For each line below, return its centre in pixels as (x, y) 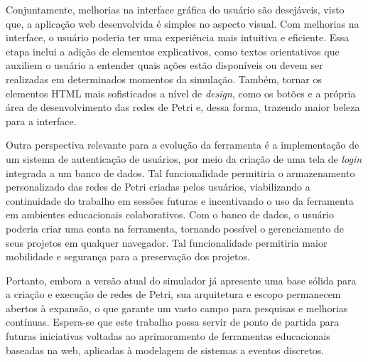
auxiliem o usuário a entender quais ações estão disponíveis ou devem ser (164, 65)
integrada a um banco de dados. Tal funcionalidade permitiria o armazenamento (180, 172)
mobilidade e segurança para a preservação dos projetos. (128, 256)
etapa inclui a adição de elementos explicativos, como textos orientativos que (173, 51)
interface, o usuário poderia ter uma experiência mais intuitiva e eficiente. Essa (178, 37)
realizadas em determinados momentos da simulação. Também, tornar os (164, 79)
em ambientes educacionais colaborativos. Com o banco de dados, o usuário (170, 214)
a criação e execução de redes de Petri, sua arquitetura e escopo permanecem (173, 294)
